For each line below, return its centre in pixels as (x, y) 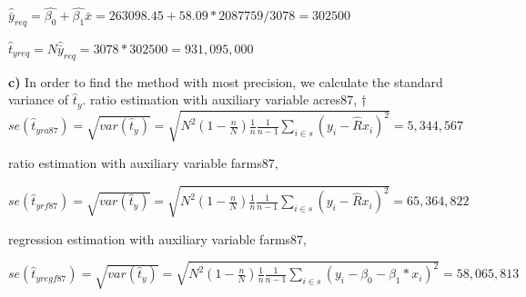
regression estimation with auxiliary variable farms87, (157, 238)
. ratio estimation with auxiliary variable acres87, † (225, 99)
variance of (39, 99)
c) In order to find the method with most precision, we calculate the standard (226, 81)
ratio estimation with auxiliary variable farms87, (143, 163)
